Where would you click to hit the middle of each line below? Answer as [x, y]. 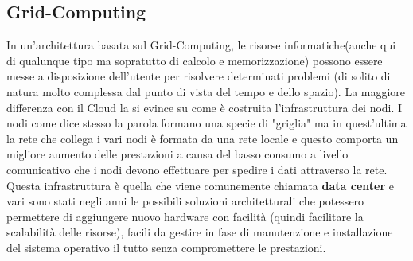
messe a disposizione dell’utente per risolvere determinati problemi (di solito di [199, 76]
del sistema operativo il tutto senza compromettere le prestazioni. [166, 247]
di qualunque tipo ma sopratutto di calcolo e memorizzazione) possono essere [195, 60]
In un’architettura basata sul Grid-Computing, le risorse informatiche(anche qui [201, 45]
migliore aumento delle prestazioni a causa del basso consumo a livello [177, 154]
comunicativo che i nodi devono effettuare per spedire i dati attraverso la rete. [197, 169]
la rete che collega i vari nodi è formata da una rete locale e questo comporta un [203, 138]
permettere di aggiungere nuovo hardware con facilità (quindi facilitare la [185, 216]
